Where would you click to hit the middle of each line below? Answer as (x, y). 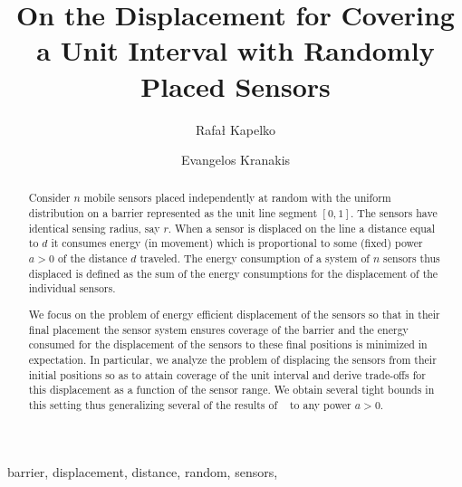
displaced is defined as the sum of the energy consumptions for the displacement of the (233, 273)
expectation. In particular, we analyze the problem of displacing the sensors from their (232, 359)
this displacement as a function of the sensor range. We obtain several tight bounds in (231, 390)
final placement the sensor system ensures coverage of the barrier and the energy (218, 329)
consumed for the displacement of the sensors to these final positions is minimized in (228, 344)
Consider (49, 198)
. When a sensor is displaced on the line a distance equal (302, 228)
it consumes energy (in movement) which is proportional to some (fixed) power (237, 243)
